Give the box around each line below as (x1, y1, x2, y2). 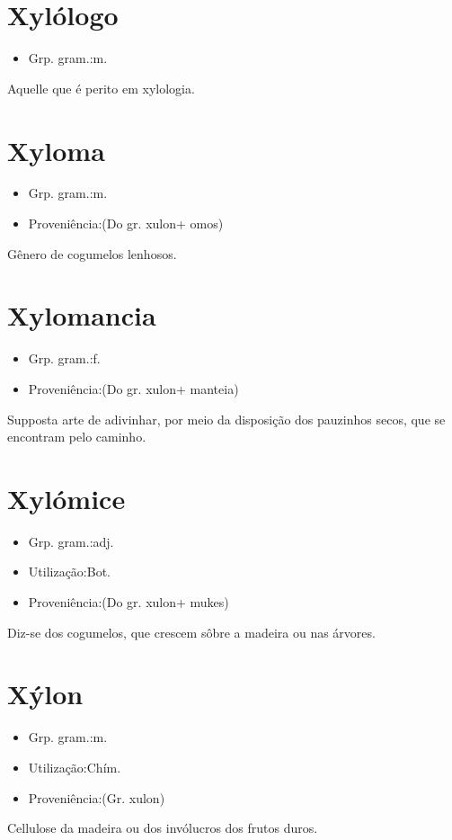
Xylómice (7, 479, 126, 516)
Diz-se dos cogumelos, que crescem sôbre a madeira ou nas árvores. (7, 622, 376, 641)
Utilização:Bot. (28, 562, 111, 581)
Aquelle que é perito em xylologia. (7, 78, 195, 97)
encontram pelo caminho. (7, 427, 146, 446)
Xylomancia (7, 297, 156, 334)
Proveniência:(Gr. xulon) (28, 788, 165, 807)
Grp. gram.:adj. (28, 532, 114, 550)
